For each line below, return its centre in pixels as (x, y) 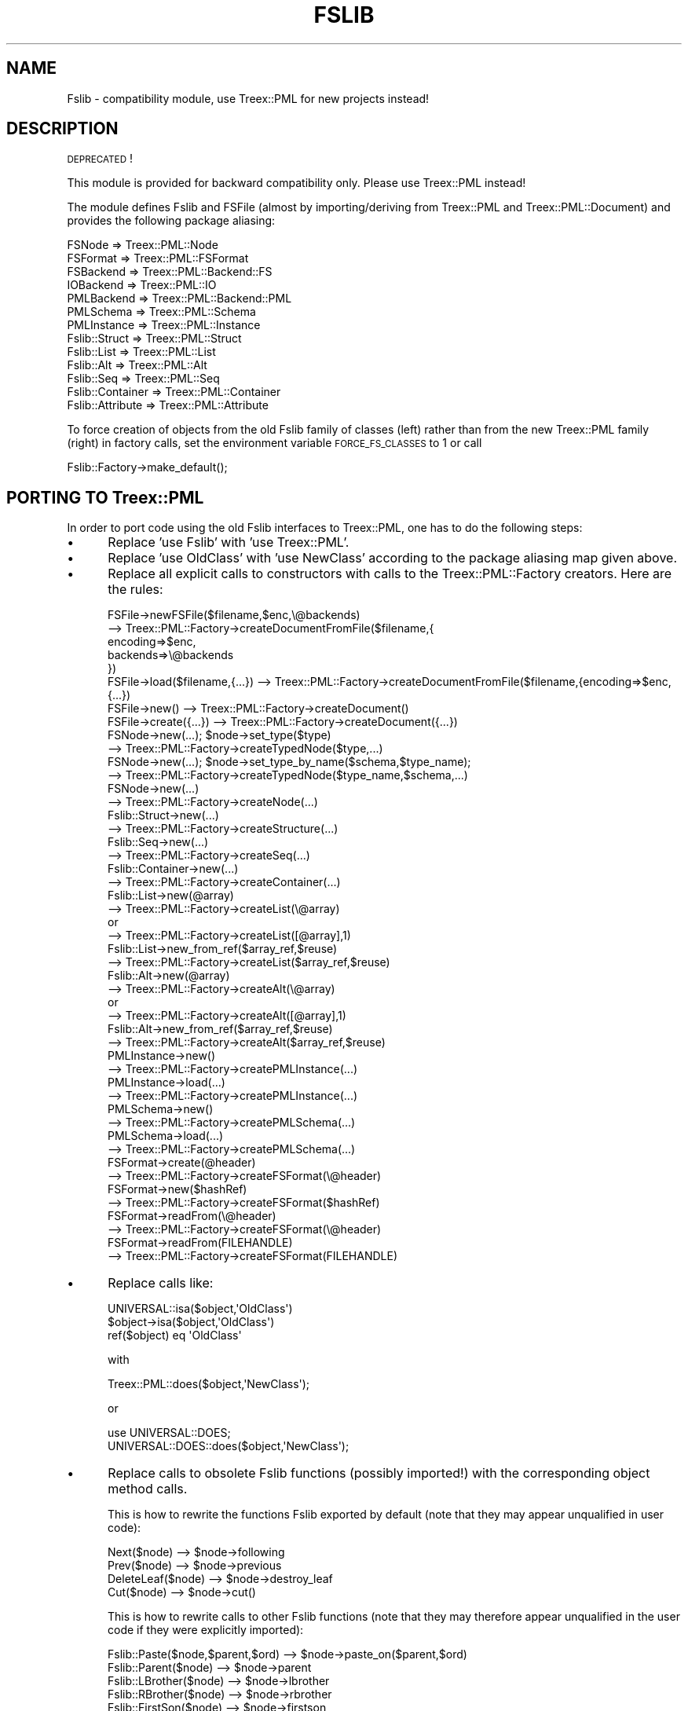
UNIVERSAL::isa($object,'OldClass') (200, 1309)
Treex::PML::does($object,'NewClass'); (209, 1384)
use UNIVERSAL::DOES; (169, 1433)
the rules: (135, 590)
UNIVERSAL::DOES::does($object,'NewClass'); (229, 1446)
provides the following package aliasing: (171, 221)
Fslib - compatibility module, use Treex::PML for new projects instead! (248, 98)
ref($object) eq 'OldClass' (175, 1335)
